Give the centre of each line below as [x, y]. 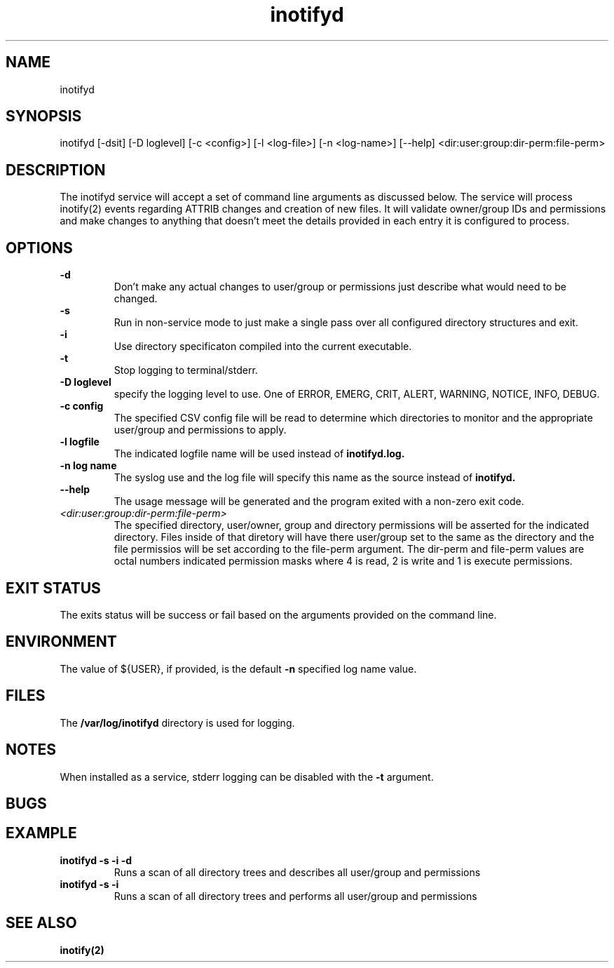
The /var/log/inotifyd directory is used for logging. [177, 722]
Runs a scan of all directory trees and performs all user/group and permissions [295, 896]
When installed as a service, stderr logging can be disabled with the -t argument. [247, 777]
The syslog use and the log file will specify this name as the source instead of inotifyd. [315, 478]
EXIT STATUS [53, 588]
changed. [136, 299]
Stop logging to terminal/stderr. [186, 370]
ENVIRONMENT [61, 642]
